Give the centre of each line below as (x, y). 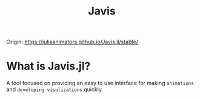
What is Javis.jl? (48, 66)
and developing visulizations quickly (54, 89)
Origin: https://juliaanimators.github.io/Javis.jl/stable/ (72, 42)
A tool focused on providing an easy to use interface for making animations (100, 83)
